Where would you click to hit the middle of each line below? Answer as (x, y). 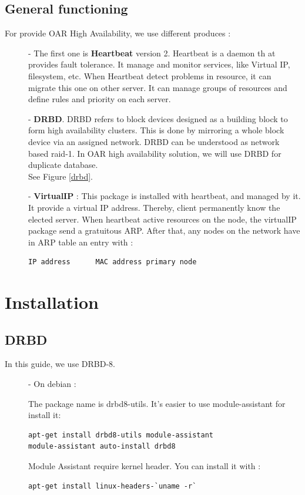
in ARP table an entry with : (81, 242)
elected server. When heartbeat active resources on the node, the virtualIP (162, 219)
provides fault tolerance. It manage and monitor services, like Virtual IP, (159, 64)
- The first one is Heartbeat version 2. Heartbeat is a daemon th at (152, 53)
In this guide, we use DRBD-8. (60, 364)
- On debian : (52, 384)
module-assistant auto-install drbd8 (102, 447)
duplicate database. (63, 165)
